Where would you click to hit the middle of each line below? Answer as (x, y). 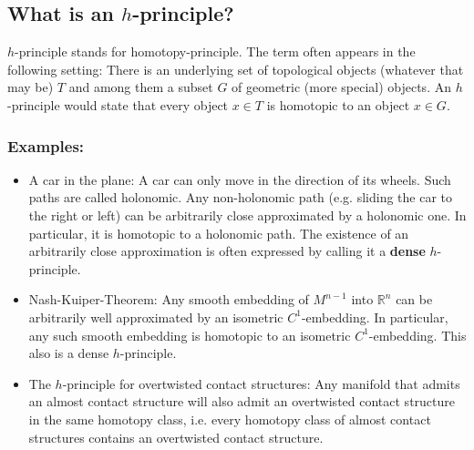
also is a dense (69, 353)
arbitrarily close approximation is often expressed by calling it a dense (227, 251)
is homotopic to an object (338, 104)
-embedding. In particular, (375, 317)
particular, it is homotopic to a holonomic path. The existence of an (219, 233)
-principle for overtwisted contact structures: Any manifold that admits (261, 383)
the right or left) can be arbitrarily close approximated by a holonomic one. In (247, 215)
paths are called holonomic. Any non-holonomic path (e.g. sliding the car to (240, 197)
